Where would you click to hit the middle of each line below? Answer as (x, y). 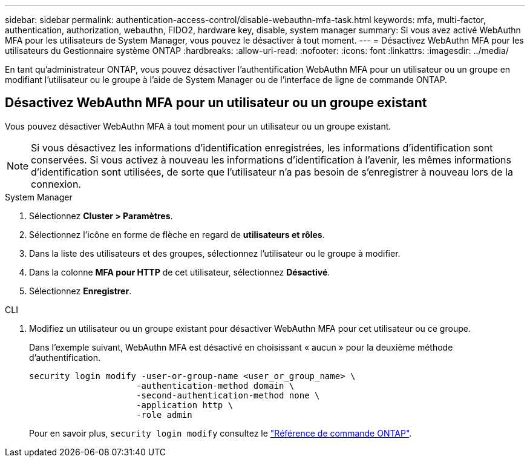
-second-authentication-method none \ (228, 395)
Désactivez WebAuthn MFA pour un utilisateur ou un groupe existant (216, 103)
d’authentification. (65, 357)
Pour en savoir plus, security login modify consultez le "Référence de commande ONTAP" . (221, 433)
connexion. (56, 184)
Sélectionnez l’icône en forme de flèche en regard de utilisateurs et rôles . (177, 234)
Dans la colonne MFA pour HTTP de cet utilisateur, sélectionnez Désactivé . (180, 272)
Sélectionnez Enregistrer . (80, 291)
